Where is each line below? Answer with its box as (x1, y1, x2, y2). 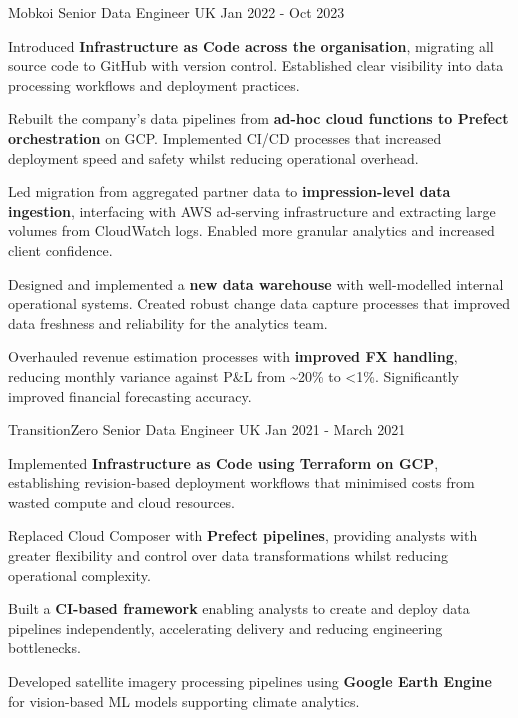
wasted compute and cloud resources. (8, 491, 236, 512)
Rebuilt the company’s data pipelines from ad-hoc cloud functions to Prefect (8, 108, 509, 129)
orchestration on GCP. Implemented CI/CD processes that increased (8, 127, 442, 148)
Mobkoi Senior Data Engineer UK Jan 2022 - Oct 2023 (8, 2, 345, 22)
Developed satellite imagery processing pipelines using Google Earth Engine (8, 671, 492, 692)
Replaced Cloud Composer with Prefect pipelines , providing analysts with (8, 525, 478, 546)
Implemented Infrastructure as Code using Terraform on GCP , (8, 452, 439, 473)
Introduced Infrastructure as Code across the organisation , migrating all (8, 35, 494, 56)
